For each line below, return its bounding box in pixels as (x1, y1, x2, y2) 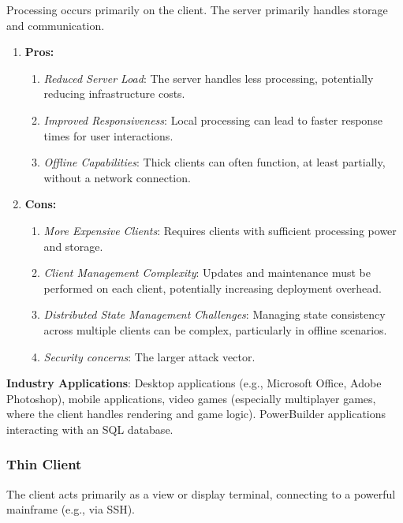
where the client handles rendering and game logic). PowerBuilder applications (6, 405, 386, 422)
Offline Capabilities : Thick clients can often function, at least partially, (43, 154, 386, 170)
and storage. (43, 237, 103, 254)
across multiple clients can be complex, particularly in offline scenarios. (43, 321, 387, 338)
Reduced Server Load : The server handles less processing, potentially (43, 69, 374, 86)
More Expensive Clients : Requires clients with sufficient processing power (43, 222, 397, 238)
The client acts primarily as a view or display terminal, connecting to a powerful (6, 485, 396, 502)
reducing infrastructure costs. (43, 85, 185, 102)
